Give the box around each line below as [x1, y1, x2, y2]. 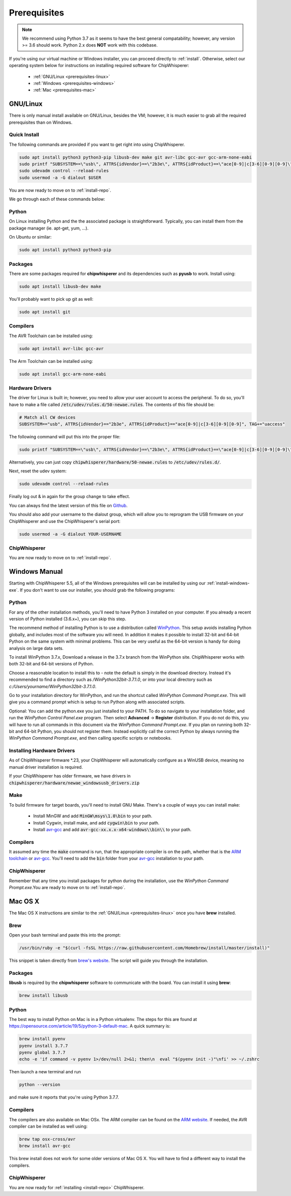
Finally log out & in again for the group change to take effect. [9, 494, 130, 500]
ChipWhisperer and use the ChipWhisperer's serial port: [9, 518, 121, 524]
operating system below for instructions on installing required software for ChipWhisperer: [9, 63, 189, 68]
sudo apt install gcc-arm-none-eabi [19, 371, 107, 377]
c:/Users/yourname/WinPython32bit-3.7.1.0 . [9, 683, 97, 689]
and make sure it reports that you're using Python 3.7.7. [9, 1094, 119, 1100]
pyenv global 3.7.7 [19, 1050, 65, 1055]
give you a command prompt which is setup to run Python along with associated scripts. [9, 699, 185, 705]
